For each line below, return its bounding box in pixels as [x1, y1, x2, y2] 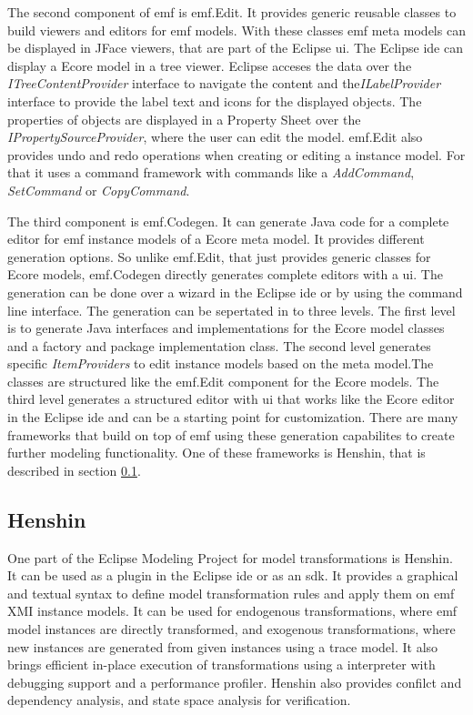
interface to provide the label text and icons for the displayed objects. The [7, 91, 422, 110]
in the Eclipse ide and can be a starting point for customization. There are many [7, 408, 458, 427]
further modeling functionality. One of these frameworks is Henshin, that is [7, 443, 426, 462]
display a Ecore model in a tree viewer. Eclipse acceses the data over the [7, 55, 412, 75]
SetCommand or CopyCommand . [7, 180, 190, 199]
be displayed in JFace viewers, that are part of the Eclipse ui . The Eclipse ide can [7, 38, 463, 57]
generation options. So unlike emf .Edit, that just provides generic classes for [7, 247, 431, 266]
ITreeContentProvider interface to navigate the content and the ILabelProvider [7, 74, 441, 93]
